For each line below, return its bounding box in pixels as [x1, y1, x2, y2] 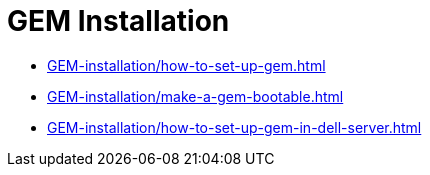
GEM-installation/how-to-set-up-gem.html [47, 56, 326, 74]
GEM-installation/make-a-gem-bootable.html [47, 87, 344, 105]
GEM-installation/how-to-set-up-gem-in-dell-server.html [47, 118, 422, 136]
